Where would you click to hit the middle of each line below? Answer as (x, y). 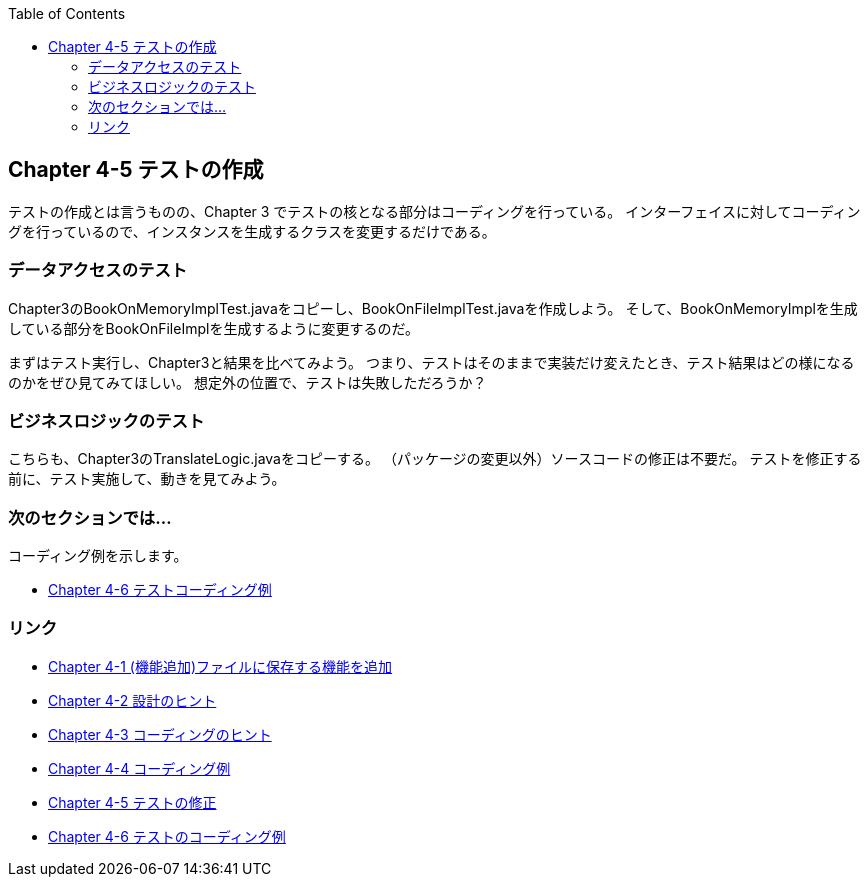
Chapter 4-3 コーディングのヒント (160, 734)
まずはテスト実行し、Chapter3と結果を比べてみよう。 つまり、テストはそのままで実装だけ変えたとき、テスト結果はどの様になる (431, 362)
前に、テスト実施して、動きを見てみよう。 (147, 479)
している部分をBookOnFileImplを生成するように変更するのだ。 (213, 328)
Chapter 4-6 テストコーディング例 (160, 590)
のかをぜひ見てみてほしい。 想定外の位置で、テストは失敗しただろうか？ (247, 382)
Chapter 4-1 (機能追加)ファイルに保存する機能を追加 (220, 666)
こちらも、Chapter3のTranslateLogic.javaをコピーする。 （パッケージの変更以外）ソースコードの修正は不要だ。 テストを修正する (435, 459)
